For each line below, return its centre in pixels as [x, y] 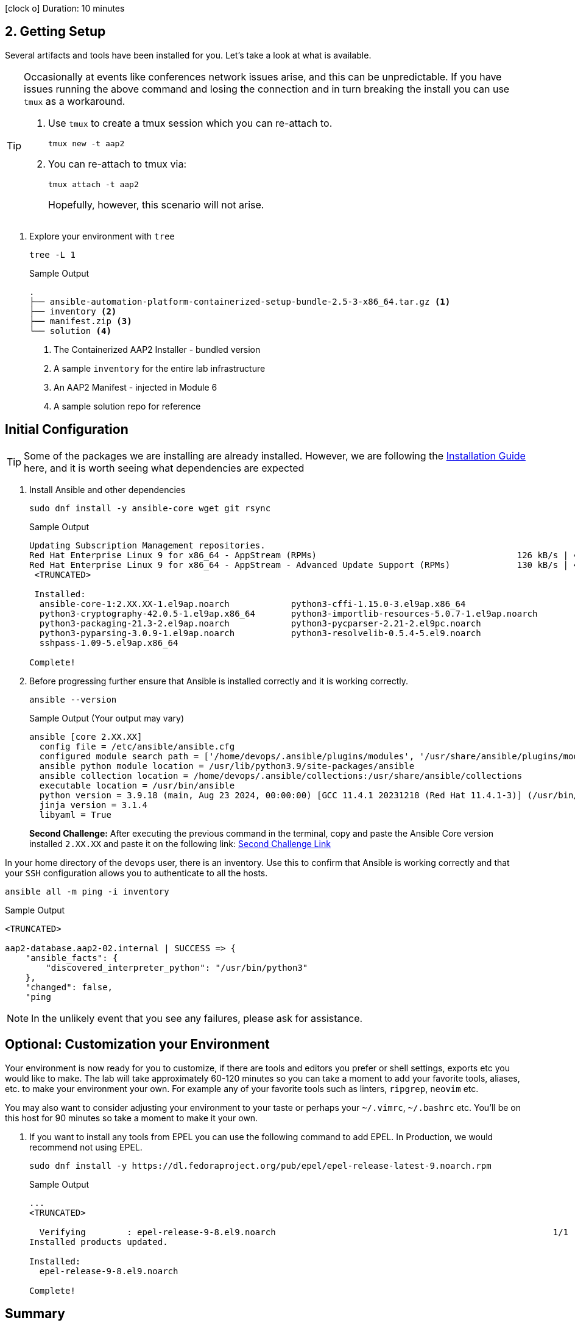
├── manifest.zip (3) [81, 321]
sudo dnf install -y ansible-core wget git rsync [150, 508]
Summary [35, 1313]
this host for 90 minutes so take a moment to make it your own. [132, 1118]
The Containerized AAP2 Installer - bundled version [157, 349]
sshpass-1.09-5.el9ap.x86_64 [109, 643]
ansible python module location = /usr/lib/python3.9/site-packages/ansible [227, 766]
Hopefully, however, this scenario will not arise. [156, 204]
